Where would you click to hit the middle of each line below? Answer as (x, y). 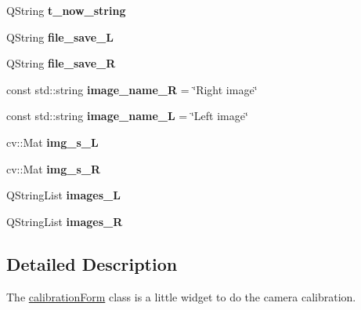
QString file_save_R (61, 63)
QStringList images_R (65, 221)
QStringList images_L (63, 195)
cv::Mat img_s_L (52, 142)
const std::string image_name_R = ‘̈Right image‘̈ (132, 89)
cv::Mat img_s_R (54, 168)
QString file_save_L (60, 36)
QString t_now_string (66, 10)
